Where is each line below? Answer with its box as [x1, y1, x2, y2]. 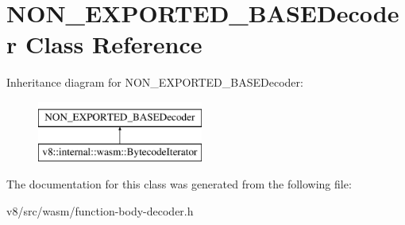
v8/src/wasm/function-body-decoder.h [6, 202, 194, 219]
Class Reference [25, 28, 202, 60]
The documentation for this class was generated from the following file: [6, 176, 352, 192]
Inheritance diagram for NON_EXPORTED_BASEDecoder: [6, 74, 303, 91]
